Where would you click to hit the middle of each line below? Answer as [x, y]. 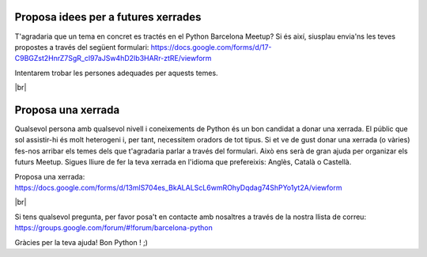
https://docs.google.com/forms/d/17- [211, 47]
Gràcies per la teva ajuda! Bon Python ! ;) [81, 242]
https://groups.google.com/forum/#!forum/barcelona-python [114, 228]
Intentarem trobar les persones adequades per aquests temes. [116, 73]
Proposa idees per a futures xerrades [108, 17]
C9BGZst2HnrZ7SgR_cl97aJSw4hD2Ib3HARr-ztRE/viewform [113, 59]
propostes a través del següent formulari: [82, 47]
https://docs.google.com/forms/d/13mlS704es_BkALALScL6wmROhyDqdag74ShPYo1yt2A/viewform [178, 187]
